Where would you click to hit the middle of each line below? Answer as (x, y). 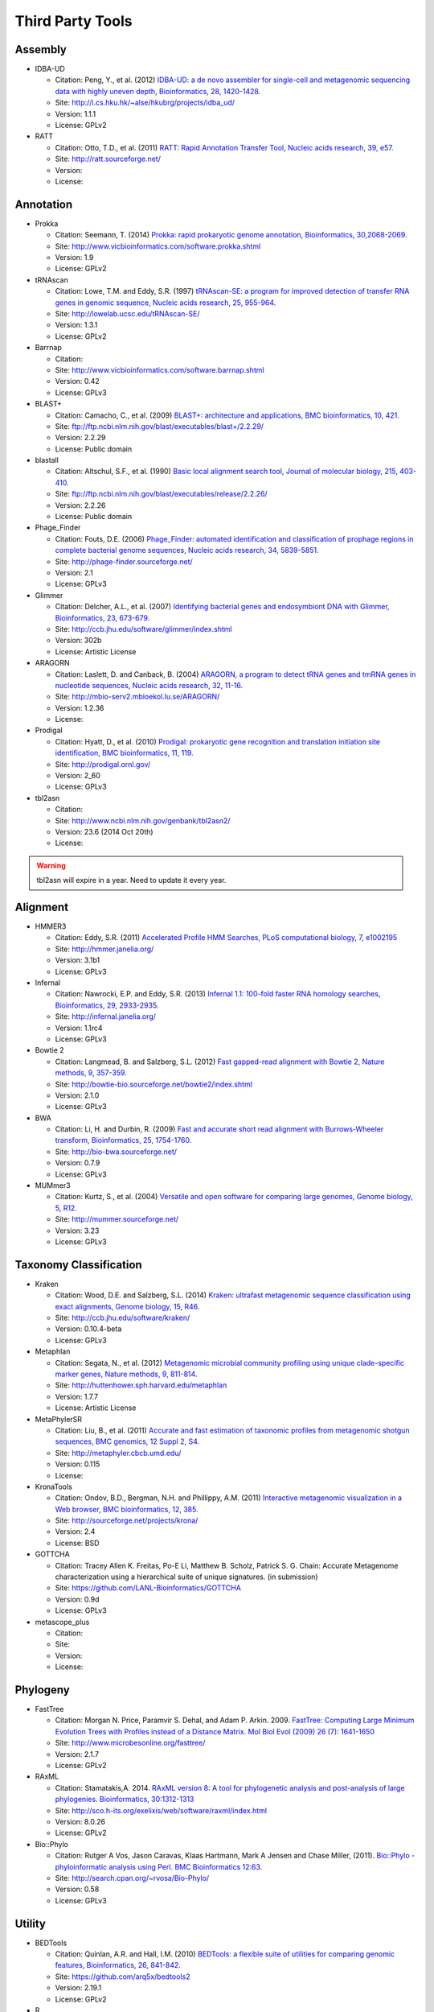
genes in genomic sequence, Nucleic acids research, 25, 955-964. (166, 303)
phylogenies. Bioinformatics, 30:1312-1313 (125, 1800)
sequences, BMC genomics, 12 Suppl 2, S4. (127, 1441)
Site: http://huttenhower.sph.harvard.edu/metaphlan (141, 1385)
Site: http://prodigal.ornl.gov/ (103, 764)
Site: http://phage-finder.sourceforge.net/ (124, 561)
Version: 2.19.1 (78, 1988)
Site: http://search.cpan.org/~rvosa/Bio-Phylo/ (132, 1878)
